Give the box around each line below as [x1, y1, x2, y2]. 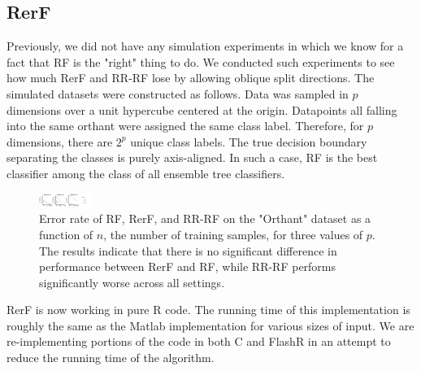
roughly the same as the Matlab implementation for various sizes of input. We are [7, 316, 414, 334]
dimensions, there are [7, 133, 113, 150]
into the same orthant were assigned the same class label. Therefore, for [7, 117, 364, 134]
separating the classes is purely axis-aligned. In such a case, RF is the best [7, 149, 378, 166]
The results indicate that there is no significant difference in [39, 242, 337, 259]
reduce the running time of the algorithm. [7, 349, 215, 366]
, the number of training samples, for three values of [103, 225, 363, 242]
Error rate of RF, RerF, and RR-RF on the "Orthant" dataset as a [39, 210, 371, 227]
